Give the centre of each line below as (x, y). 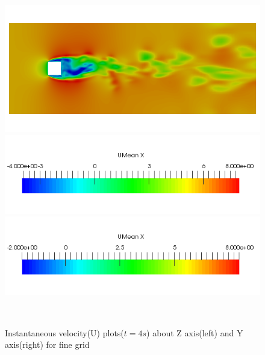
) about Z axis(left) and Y (195, 332)
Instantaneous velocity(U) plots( (64, 332)
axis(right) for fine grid (47, 344)
